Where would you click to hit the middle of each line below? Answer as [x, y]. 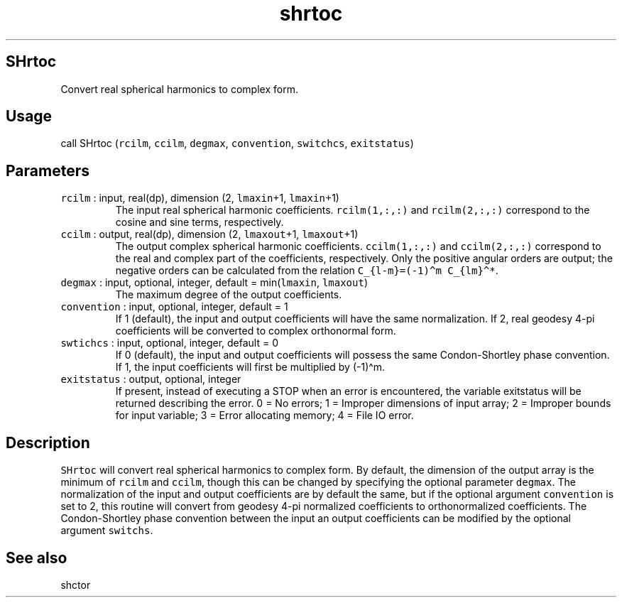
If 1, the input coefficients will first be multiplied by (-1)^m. [250, 367]
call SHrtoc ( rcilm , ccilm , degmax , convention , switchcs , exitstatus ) [237, 143]
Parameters [48, 170]
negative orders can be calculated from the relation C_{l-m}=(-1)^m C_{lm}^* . [307, 271]
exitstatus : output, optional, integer [151, 379]
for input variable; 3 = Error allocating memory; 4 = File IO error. [264, 415]
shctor [76, 585]
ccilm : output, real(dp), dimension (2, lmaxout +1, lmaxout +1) [209, 234]
